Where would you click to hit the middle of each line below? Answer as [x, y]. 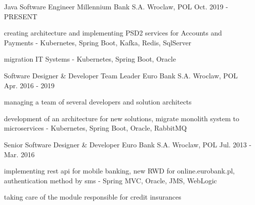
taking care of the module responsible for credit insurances [93, 197]
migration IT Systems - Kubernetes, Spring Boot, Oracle [90, 59]
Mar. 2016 [19, 154]
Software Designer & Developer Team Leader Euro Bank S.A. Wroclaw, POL [121, 75]
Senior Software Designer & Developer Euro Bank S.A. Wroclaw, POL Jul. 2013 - [128, 144]
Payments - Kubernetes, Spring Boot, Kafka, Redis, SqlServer [98, 42]
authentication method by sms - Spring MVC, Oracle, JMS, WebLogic [110, 180]
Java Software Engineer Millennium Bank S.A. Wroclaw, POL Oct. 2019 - [116, 6]
